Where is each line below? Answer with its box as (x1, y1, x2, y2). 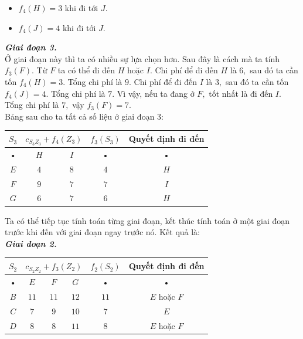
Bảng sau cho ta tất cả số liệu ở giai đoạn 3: (5, 110, 164, 122)
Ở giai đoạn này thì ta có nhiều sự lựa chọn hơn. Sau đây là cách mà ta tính (5, 52, 280, 65)
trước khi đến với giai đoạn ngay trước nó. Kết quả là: (5, 226, 200, 238)
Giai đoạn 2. (5, 237, 57, 249)
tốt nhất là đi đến (209, 87, 273, 99)
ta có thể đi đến (57, 64, 115, 76)
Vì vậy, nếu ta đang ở (117, 87, 195, 99)
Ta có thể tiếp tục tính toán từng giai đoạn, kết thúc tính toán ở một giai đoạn (5, 214, 290, 226)
